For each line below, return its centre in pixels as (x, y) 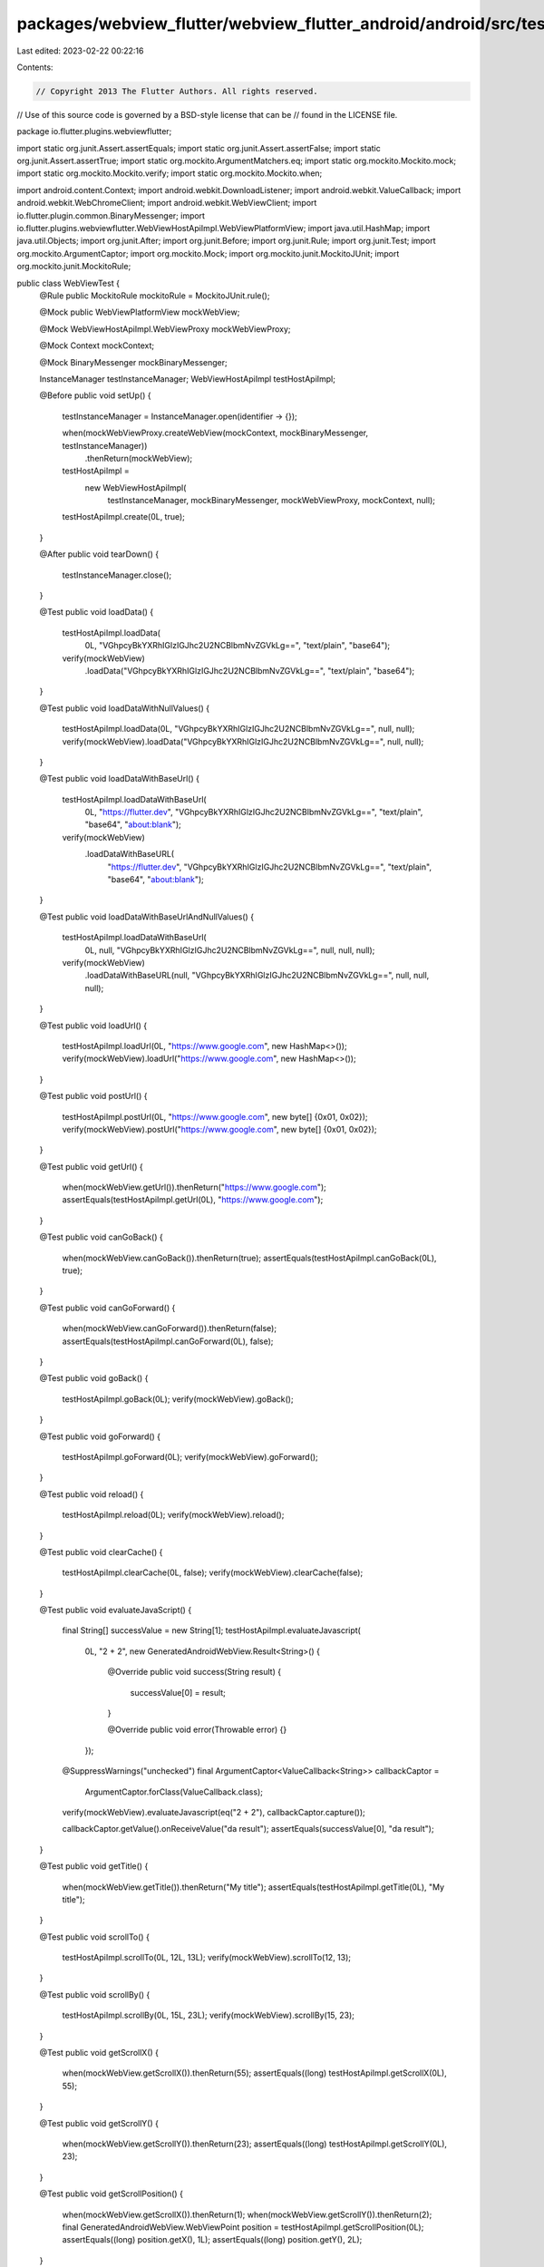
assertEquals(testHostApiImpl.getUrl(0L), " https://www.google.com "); (193, 1200)
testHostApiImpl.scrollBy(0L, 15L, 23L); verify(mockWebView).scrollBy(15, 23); (209, 2015)
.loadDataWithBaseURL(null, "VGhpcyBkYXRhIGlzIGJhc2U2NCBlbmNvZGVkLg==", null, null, (257, 976)
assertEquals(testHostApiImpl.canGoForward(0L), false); (168, 1341)
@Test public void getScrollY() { (99, 2123)
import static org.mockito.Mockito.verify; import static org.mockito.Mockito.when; (170, 173)
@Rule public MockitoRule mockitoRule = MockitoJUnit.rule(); (155, 296)
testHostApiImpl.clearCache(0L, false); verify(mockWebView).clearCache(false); (213, 1572)
